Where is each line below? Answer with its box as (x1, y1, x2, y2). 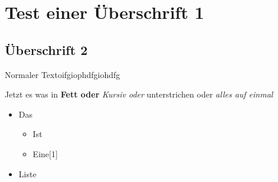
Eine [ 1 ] (32, 147, 58, 160)
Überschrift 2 (5, 40, 88, 58)
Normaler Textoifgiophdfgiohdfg (5, 68, 120, 80)
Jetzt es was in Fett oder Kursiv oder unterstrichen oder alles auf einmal (5, 88, 273, 100)
